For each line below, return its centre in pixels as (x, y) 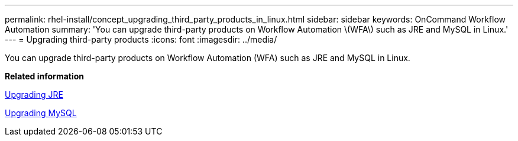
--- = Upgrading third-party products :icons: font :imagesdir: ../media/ (141, 39)
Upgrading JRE (34, 94)
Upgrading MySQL (41, 113)
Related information (45, 76)
